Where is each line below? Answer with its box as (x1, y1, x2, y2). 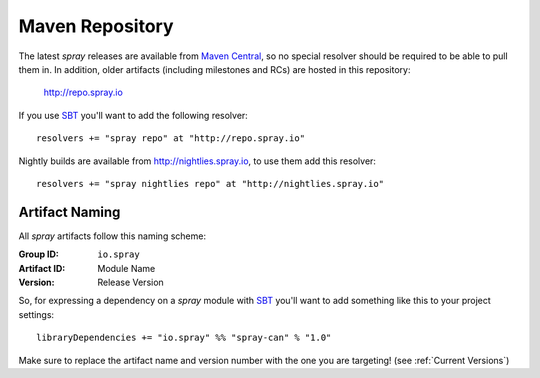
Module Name (97, 262, 156, 274)
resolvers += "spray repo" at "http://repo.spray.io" (36, 133, 305, 144)
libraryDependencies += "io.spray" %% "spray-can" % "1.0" (36, 332, 332, 344)
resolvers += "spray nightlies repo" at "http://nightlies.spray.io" (36, 178, 385, 189)
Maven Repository (18, 15, 174, 37)
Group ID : (18, 248, 60, 260)
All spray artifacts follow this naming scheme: (18, 230, 207, 242)
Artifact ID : (18, 262, 66, 274)
